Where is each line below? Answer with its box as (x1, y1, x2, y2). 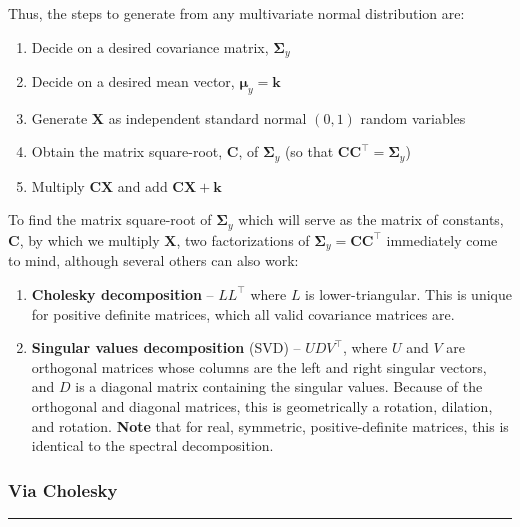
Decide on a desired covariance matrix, (31, 36, 269, 57)
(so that (284, 141, 334, 162)
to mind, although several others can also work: (8, 250, 299, 271)
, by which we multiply (19, 229, 160, 250)
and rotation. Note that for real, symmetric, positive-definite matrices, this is (31, 415, 509, 436)
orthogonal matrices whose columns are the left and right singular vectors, (31, 356, 487, 377)
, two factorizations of (176, 229, 310, 250)
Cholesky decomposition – (31, 283, 214, 304)
